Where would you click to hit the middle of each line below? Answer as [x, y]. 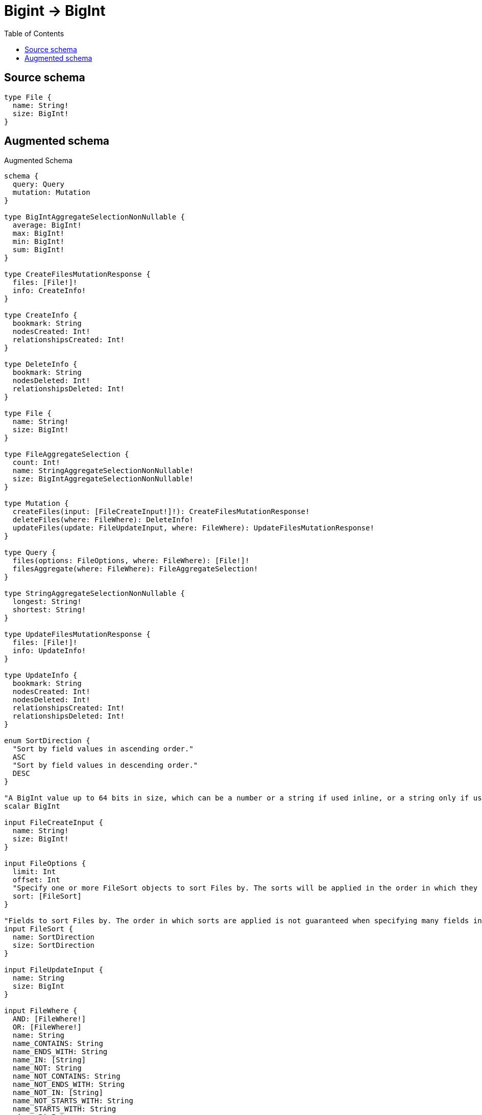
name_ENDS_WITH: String [60, 1052]
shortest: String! [49, 610]
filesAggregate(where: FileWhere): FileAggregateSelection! [135, 569]
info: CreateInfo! [49, 291]
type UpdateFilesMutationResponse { [77, 634]
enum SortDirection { [47, 741]
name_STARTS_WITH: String [64, 1109]
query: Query [39, 184]
